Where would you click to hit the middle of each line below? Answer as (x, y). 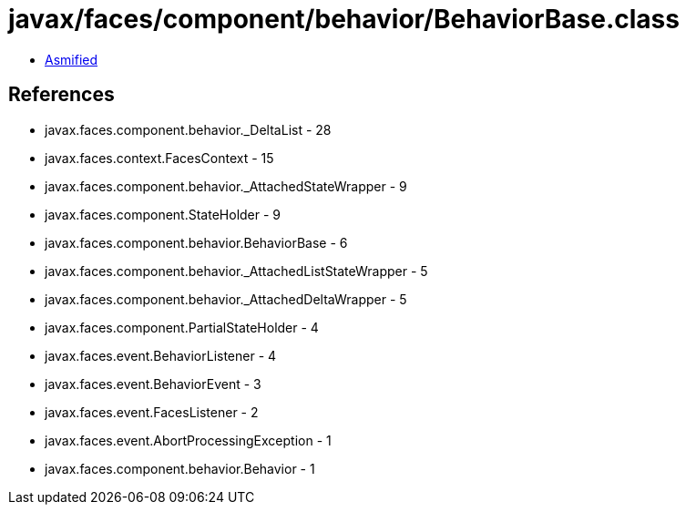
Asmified (72, 59)
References (61, 95)
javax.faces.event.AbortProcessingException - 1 (188, 440)
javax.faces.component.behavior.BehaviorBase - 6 (196, 242)
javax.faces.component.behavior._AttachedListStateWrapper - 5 (236, 271)
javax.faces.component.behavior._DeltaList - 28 (188, 129)
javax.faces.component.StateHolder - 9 (163, 214)
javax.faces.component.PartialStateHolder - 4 (182, 327)
